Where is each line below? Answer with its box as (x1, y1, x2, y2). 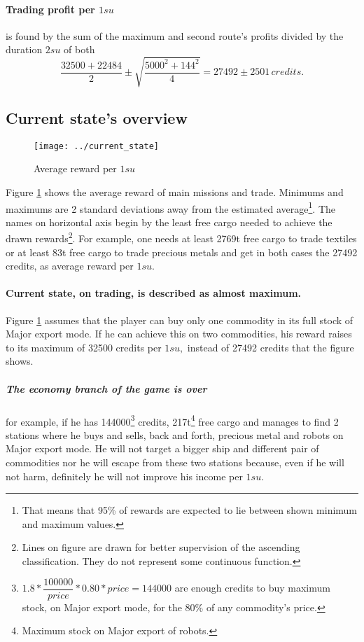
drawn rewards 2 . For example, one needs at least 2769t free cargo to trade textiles (6, 229, 357, 246)
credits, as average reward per (6, 258, 134, 273)
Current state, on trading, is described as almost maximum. (6, 286, 302, 300)
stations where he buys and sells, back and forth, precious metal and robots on (6, 427, 344, 442)
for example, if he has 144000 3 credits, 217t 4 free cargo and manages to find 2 (6, 412, 339, 428)
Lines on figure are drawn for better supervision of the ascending (22, 540, 300, 554)
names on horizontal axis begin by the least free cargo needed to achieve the (6, 214, 332, 229)
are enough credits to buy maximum (174, 580, 330, 595)
